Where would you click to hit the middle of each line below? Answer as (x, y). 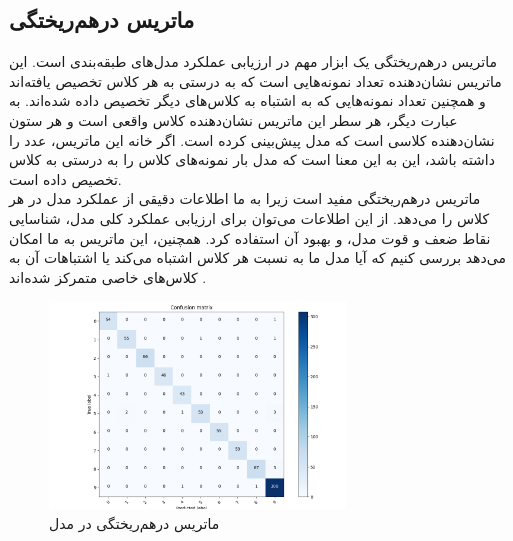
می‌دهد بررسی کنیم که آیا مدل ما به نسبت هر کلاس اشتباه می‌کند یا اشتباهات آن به (257, 257)
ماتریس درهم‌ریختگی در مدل (134, 522)
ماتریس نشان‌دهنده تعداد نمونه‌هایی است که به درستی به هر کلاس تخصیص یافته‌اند (255, 80)
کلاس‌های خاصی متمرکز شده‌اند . (108, 276)
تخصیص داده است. (65, 178)
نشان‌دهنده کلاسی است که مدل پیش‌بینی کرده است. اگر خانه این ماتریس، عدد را (252, 139)
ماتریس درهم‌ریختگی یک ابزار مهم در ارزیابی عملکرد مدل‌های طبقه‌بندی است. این (253, 61)
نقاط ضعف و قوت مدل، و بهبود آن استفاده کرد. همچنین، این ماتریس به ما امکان (250, 237)
